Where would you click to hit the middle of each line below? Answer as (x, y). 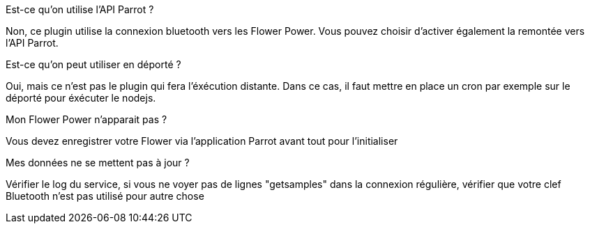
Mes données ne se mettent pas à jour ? (98, 163)
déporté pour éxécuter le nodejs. (81, 98)
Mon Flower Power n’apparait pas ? (86, 119)
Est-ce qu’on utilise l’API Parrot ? (80, 9)
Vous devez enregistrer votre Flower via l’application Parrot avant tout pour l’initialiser (202, 141)
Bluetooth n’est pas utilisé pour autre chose (105, 196)
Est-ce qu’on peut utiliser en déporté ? (93, 64)
